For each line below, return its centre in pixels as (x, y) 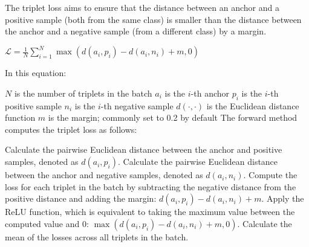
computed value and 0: (47, 223)
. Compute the (270, 175)
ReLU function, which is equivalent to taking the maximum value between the (150, 212)
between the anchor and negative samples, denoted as (104, 175)
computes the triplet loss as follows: (71, 129)
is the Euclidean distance (253, 105)
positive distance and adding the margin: (81, 198)
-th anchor (210, 93)
